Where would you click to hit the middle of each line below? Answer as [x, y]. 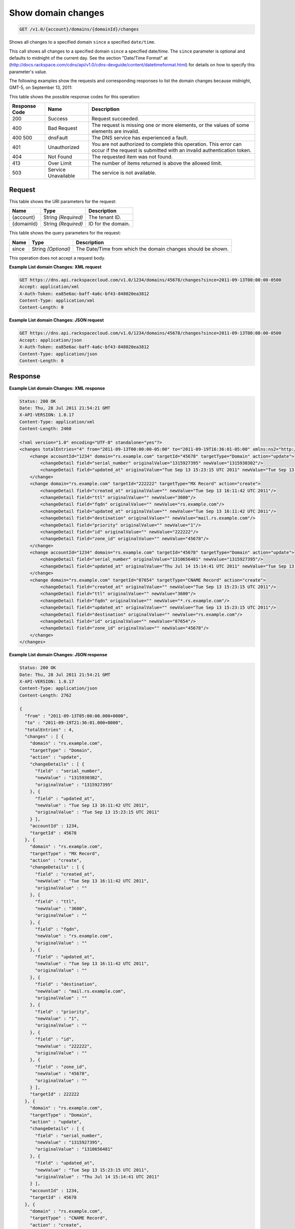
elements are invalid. [116, 131]
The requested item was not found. [132, 157]
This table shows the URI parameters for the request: [63, 201]
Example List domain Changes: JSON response [58, 655]
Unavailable [61, 176]
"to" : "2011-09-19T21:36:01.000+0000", [74, 723]
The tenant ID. [105, 217]
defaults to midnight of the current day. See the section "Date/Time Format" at [88, 58]
